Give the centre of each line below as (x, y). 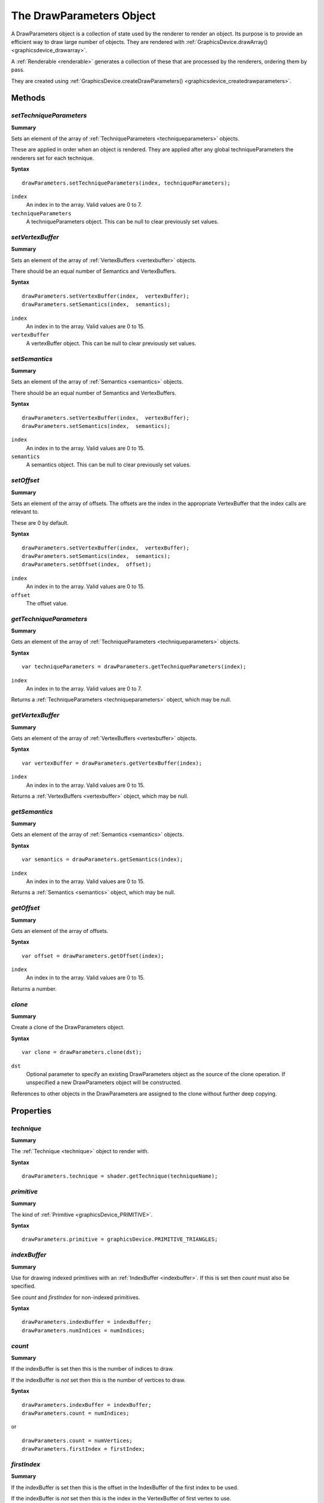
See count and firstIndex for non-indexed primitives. (76, 1297)
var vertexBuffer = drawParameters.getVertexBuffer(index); (112, 763)
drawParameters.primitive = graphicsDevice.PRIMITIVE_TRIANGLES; (120, 1239)
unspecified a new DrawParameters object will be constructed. (104, 1083)
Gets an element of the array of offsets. (60, 931)
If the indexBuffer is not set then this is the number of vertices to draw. (98, 1380)
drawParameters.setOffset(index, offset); (87, 565)
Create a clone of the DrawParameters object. (68, 1027)
